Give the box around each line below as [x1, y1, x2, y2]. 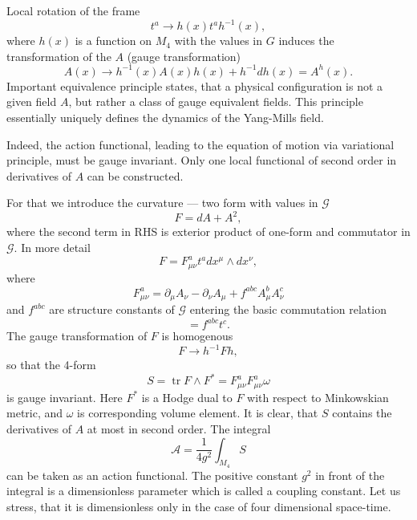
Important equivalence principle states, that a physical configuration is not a [6, 77, 383, 94]
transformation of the [6, 47, 111, 64]
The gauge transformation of [6, 327, 148, 344]
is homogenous [161, 327, 233, 344]
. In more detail [14, 239, 91, 256]
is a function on [75, 32, 152, 49]
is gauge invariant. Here [6, 388, 123, 405]
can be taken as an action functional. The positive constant [6, 466, 298, 483]
